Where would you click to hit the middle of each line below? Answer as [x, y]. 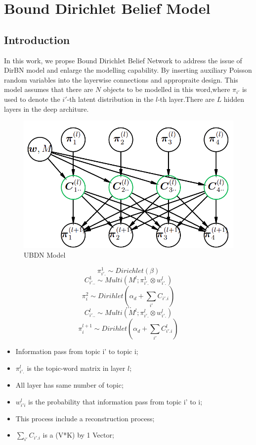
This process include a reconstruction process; [85, 418]
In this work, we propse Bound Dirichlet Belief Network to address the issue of [123, 60]
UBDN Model [45, 255]
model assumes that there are [49, 89]
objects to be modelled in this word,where [167, 89]
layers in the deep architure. [46, 109]
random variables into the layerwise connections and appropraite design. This [121, 79]
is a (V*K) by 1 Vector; [78, 435]
